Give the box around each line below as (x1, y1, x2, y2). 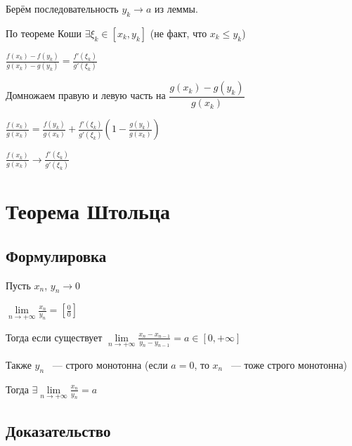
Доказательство (6, 420, 111, 442)
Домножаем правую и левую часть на (6, 88, 166, 103)
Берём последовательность (6, 1, 119, 15)
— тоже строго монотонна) (230, 357, 347, 372)
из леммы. (154, 1, 198, 15)
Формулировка (6, 244, 107, 266)
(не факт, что (150, 25, 207, 40)
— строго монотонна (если (52, 357, 168, 372)
